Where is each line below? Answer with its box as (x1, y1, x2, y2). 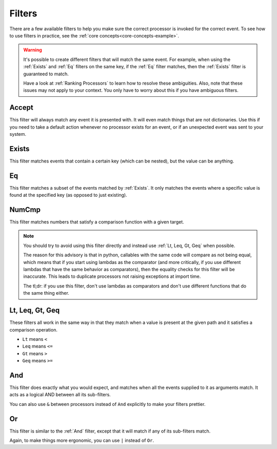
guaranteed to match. (23, 71, 69, 77)
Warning (23, 47, 42, 53)
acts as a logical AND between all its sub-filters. (9, 392, 111, 398)
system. (9, 131, 27, 137)
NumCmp (9, 205, 41, 214)
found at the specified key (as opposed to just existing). (9, 192, 128, 198)
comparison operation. (9, 326, 57, 333)
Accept (9, 103, 33, 112)
